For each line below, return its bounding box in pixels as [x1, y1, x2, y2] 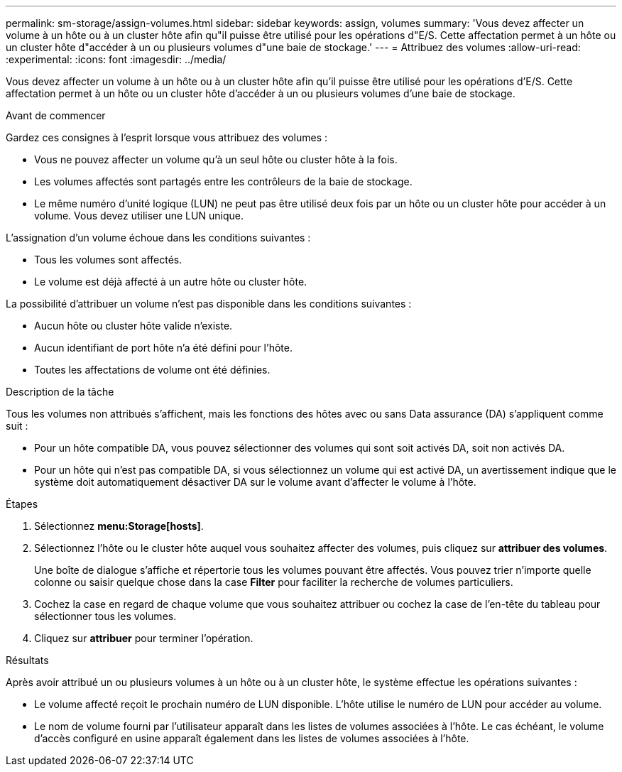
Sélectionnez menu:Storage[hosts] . [34, 520, 204, 532]
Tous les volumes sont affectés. [34, 254, 182, 266]
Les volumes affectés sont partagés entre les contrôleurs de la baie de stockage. [34, 175, 413, 187]
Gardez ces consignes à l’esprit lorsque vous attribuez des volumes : [6, 131, 328, 143]
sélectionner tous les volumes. [34, 610, 177, 622]
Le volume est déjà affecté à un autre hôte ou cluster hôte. [34, 276, 307, 288]
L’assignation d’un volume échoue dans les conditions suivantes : [6, 232, 311, 244]
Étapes [6, 498, 38, 510]
